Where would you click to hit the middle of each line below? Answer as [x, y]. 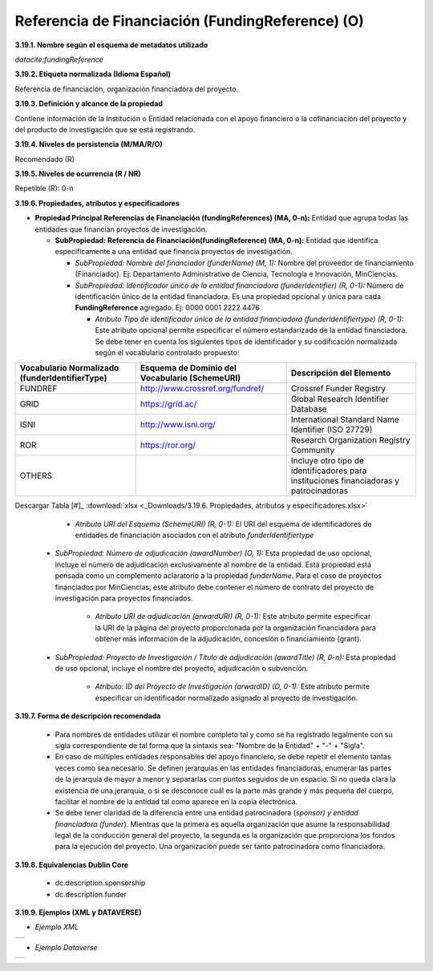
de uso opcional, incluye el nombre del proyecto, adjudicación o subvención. [182, 668]
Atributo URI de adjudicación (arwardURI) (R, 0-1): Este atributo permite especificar [233, 617]
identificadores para [329, 471]
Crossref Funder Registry [338, 389]
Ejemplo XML [57, 927]
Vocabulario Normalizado [69, 368]
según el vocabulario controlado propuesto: [167, 352]
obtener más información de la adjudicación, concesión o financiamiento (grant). [229, 639]
